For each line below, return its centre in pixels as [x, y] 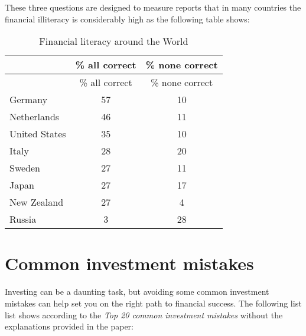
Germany [29, 100]
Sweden [25, 168]
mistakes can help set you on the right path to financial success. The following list [153, 303]
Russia [23, 219]
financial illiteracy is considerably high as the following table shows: [127, 19]
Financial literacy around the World [114, 41]
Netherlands [35, 117]
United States [38, 134]
